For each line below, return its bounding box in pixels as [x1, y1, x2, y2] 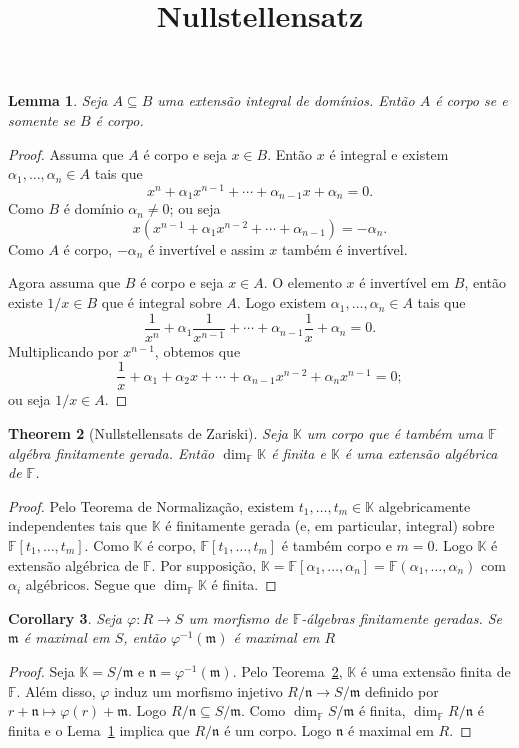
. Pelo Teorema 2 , [232, 660, 343, 681]
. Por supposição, [151, 554, 257, 575]
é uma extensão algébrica [344, 442, 498, 463]
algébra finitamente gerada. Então [8, 442, 215, 463]
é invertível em [359, 272, 450, 293]
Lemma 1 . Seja [8, 90, 108, 111]
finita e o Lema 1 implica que [8, 719, 190, 740]
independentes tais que [8, 515, 147, 536]
